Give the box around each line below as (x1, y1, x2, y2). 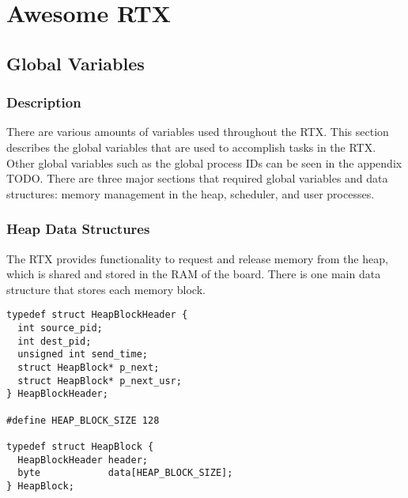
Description (6, 92, 81, 112)
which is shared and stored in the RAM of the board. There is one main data (6, 266, 381, 282)
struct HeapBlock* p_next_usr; (17, 375, 182, 387)
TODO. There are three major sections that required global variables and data (6, 170, 388, 187)
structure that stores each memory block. (6, 281, 206, 297)
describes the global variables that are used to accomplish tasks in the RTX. (6, 138, 376, 155)
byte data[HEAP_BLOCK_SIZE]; (17, 467, 233, 479)
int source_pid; (17, 323, 103, 334)
